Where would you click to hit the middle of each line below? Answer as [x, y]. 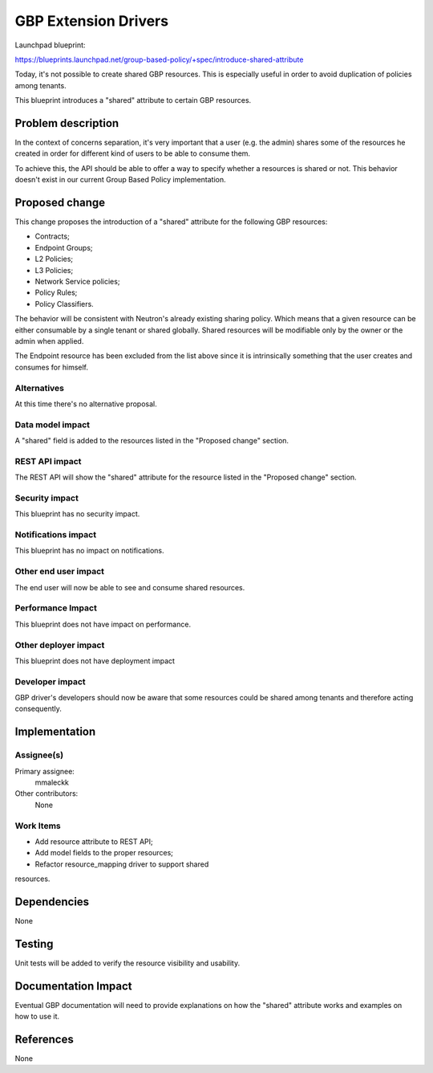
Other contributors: [47, 794]
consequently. [38, 709]
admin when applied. [49, 341]
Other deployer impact [60, 645]
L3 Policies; [54, 270]
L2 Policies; [54, 259]
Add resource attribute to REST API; [94, 841]
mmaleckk [52, 782]
